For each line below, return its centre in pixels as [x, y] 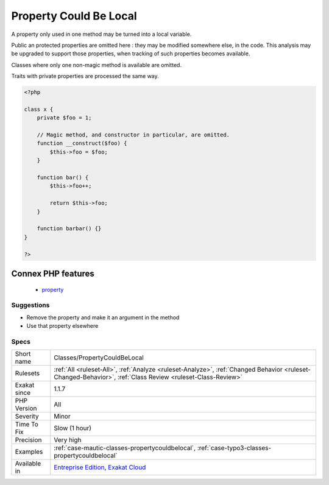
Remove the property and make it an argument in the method [103, 317]
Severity [27, 416]
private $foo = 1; [64, 118]
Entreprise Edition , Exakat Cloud [100, 467]
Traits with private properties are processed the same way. [85, 76]
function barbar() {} [69, 229]
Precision [28, 440]
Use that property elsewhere [62, 326]
